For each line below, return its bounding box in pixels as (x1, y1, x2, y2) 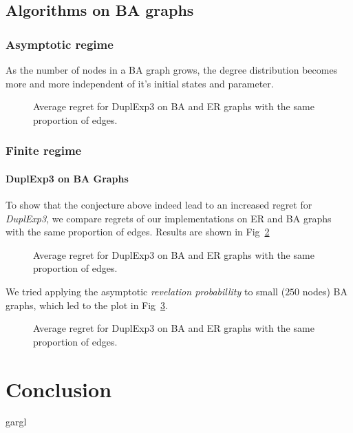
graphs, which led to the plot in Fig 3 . (6, 297, 169, 312)
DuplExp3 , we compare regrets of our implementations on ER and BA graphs (6, 211, 332, 225)
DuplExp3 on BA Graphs (6, 171, 129, 185)
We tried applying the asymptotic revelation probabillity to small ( (6, 284, 286, 298)
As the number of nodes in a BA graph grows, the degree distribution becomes (6, 63, 338, 76)
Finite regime (6, 142, 82, 159)
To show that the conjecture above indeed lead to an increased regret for (6, 198, 312, 212)
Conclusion (6, 374, 112, 403)
